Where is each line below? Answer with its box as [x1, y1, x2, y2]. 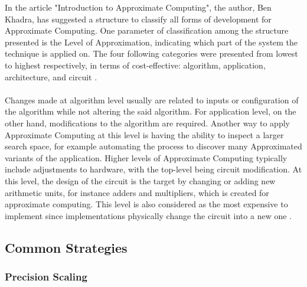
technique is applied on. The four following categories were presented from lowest [5, 47, 298, 60]
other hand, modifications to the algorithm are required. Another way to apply [5, 116, 290, 129]
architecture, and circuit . [5, 70, 97, 83]
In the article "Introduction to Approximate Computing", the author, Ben [5, 1, 272, 13]
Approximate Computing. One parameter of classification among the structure [5, 24, 289, 37]
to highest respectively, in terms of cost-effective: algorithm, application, [5, 58, 266, 71]
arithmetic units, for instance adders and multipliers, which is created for [5, 186, 269, 198]
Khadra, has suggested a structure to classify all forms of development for [5, 12, 272, 25]
